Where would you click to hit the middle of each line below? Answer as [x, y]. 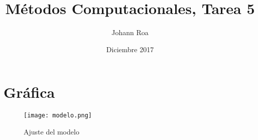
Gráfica [29, 92]
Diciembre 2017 [130, 49]
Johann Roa [130, 32]
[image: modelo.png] [58, 116]
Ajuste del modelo [51, 131]
